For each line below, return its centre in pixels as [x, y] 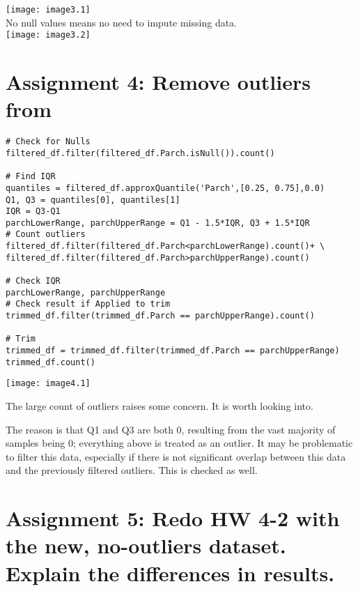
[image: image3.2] [48, 35]
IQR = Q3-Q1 [33, 212]
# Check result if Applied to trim [88, 304]
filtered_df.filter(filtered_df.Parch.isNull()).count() [140, 153]
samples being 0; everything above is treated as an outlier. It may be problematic [179, 443]
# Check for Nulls [48, 142]
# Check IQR [33, 281]
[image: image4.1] [48, 384]
